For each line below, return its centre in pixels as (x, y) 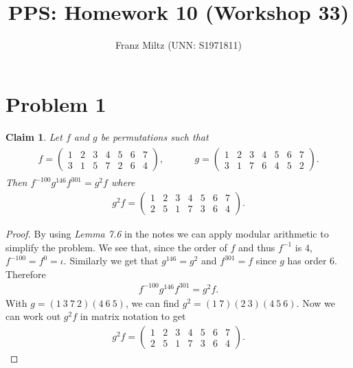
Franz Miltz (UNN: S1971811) (179, 45)
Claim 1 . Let (34, 136)
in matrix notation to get (133, 316)
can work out (33, 316)
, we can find (152, 302)
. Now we (316, 302)
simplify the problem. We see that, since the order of (116, 247)
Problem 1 (56, 103)
